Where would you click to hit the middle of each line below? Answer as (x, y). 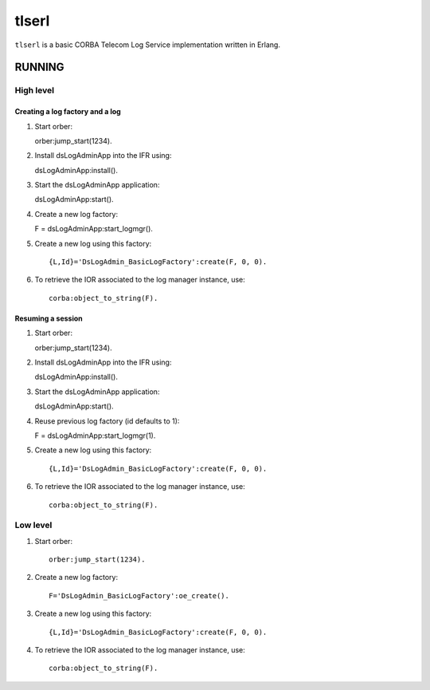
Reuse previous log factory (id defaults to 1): (107, 421)
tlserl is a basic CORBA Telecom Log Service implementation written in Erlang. (147, 45)
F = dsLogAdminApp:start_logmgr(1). (95, 436)
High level (35, 90)
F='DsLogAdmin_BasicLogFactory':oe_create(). (139, 595)
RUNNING (39, 67)
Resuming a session (49, 318)
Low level (33, 525)
